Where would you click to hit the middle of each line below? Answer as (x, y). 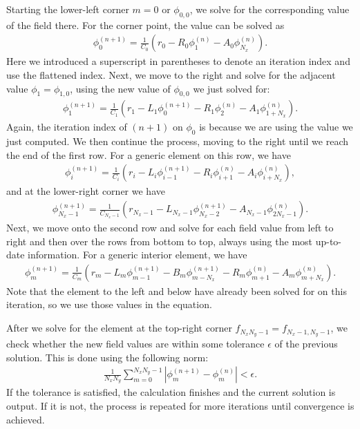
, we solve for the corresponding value (269, 9)
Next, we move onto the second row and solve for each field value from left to (170, 228)
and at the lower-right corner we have (86, 191)
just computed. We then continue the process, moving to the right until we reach (177, 141)
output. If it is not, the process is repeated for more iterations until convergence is (180, 405)
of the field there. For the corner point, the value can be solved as (145, 25)
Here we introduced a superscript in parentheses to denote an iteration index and (178, 61)
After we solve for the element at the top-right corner (119, 328)
